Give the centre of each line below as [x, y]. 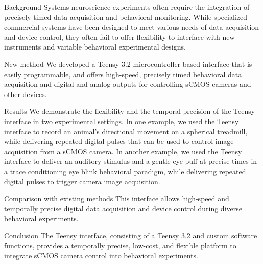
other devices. [26, 94]
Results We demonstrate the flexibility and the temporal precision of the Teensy [130, 111]
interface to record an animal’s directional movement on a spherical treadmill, [126, 131]
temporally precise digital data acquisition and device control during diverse [123, 208]
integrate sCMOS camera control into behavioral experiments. [101, 256]
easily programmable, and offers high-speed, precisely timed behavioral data [123, 74]
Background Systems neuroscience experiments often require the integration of [127, 7]
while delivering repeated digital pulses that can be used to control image [119, 141]
